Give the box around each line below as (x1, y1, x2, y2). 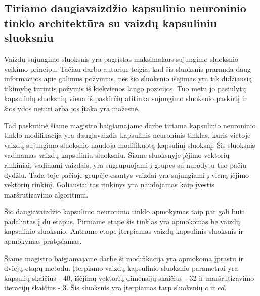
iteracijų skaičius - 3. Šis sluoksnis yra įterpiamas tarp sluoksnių (4, 282, 203, 293)
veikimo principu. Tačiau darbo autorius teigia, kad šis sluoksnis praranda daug (4, 63, 251, 74)
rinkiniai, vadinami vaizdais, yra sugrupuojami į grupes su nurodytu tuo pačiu (4, 159, 246, 170)
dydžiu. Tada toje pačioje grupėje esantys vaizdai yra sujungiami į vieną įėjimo (4, 169, 249, 180)
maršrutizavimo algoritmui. (4, 189, 89, 200)
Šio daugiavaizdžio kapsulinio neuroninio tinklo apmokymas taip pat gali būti (4, 206, 244, 217)
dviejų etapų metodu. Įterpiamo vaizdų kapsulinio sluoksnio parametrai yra (4, 263, 238, 273)
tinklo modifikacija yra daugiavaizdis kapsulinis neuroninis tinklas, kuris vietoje (4, 130, 251, 140)
